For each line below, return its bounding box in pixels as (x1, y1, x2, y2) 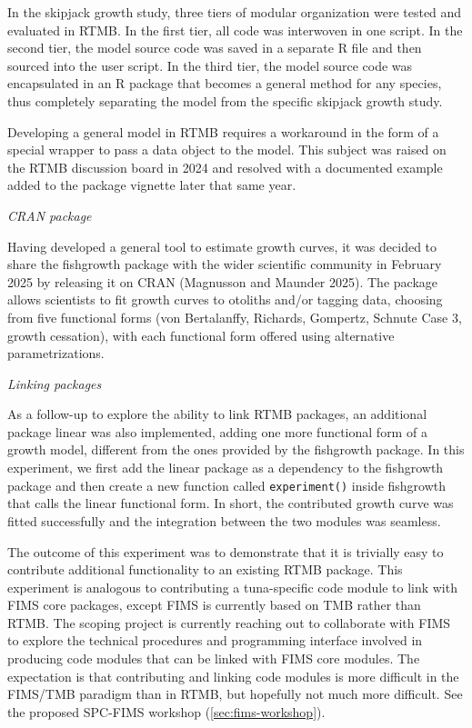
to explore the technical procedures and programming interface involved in (7, 631, 423, 650)
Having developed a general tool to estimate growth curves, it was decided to (7, 236, 437, 255)
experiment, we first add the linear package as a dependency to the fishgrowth (7, 458, 444, 477)
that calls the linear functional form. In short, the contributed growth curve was (7, 494, 454, 513)
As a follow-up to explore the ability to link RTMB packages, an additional (7, 404, 427, 424)
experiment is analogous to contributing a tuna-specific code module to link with (7, 577, 457, 596)
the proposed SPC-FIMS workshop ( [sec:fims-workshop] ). (7, 702, 326, 721)
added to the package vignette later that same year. (7, 175, 296, 194)
